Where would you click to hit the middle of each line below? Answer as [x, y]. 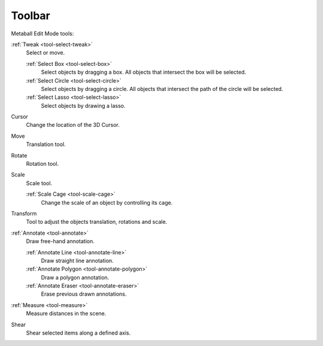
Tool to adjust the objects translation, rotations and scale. [97, 222]
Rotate [19, 155]
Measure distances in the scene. [66, 314]
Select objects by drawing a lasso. [83, 105]
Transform [24, 213]
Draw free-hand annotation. [60, 241]
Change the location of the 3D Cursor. [73, 125]
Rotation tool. [42, 164]
